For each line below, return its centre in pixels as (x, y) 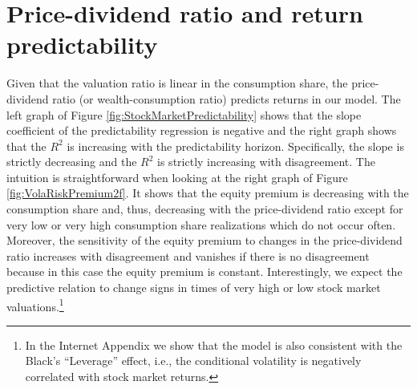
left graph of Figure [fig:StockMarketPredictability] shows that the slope (184, 114)
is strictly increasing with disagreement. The (266, 162)
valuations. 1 (35, 305)
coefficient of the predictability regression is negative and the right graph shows (202, 130)
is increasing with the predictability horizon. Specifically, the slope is (235, 146)
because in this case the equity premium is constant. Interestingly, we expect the (204, 271)
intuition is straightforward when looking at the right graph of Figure (177, 177)
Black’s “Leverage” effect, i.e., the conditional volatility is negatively (193, 361)
